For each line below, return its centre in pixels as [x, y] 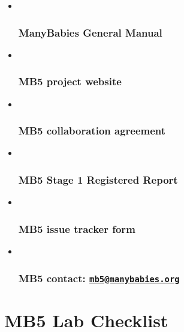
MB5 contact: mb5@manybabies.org [99, 278]
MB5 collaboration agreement [92, 131]
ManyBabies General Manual [90, 32]
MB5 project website [70, 81]
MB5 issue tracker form [77, 228]
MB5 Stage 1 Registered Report [98, 179]
